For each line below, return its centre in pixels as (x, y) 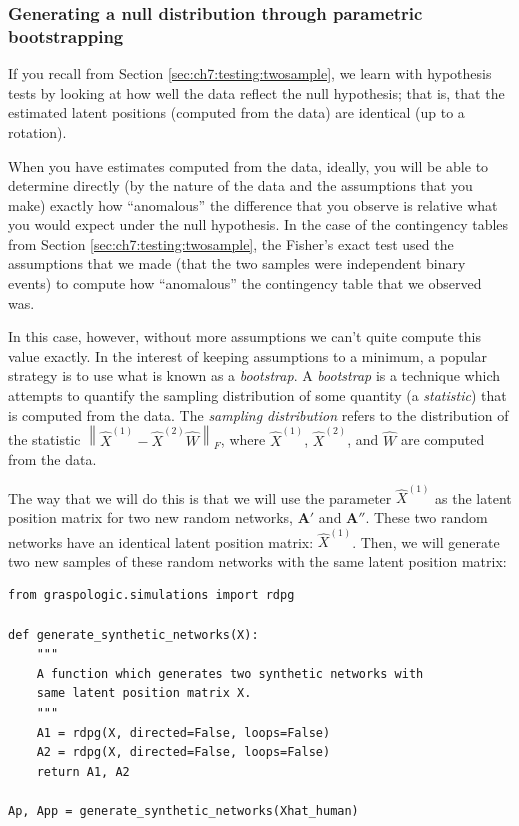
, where (243, 439)
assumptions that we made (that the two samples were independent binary (237, 263)
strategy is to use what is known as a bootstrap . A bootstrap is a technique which (254, 375)
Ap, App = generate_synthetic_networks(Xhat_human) (183, 810)
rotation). (37, 131)
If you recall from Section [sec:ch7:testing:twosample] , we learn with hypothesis (250, 73)
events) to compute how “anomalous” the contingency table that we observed (245, 283)
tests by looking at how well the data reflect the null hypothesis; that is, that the (256, 92)
